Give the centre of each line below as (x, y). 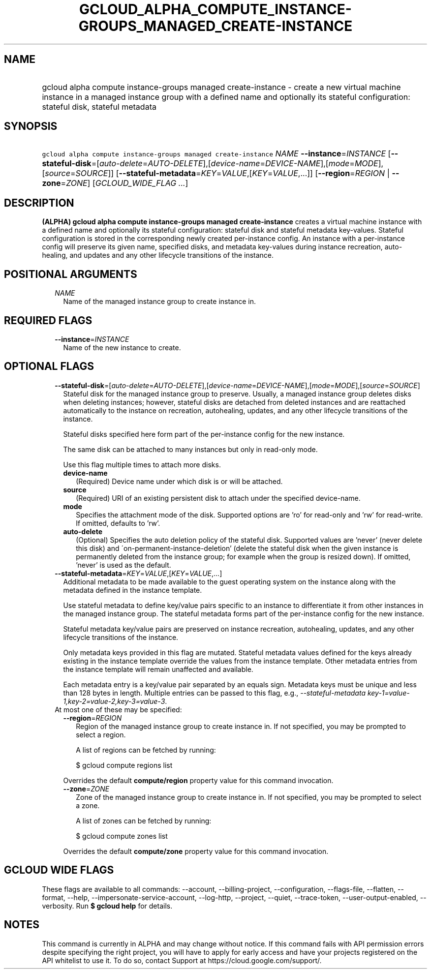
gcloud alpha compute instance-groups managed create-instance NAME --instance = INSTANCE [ (216, 154)
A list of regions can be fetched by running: (146, 750)
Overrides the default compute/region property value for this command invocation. (198, 780)
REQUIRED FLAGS (48, 320)
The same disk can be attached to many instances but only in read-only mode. (190, 449)
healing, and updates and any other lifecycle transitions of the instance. (158, 255)
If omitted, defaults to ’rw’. (118, 523)
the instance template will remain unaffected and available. (158, 669)
